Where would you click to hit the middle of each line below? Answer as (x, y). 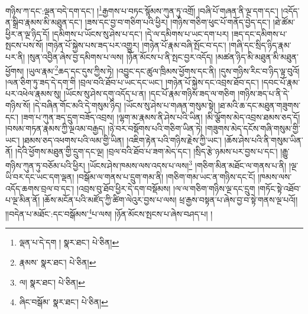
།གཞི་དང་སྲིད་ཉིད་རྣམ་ (260, 45)
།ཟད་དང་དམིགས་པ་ (259, 33)
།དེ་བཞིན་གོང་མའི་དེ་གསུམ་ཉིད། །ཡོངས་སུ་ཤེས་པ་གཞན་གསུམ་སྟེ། (124, 105)
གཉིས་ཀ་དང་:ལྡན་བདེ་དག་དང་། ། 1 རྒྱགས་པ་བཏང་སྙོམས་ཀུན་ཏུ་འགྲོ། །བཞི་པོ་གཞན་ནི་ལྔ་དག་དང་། (142, 10)
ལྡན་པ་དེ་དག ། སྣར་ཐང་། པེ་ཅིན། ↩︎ (69, 242)
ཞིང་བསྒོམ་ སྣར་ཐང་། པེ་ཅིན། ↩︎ (64, 302)
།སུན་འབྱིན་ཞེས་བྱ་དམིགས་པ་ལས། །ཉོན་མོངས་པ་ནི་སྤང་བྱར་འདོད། (120, 57)
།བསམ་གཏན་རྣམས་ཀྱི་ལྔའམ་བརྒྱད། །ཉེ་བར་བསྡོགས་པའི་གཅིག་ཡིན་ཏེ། (104, 128)
